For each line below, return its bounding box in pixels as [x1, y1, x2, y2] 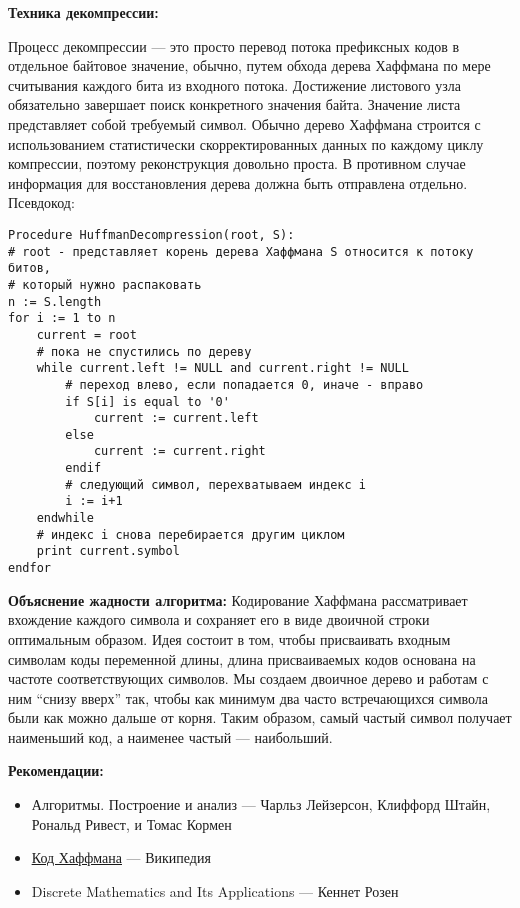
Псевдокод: [8, 192, 75, 213]
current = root [36, 327, 137, 342]
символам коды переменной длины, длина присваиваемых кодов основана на [8, 648, 476, 669]
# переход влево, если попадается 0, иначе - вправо [65, 377, 424, 392]
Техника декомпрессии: [8, 2, 159, 22]
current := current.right [93, 444, 266, 459]
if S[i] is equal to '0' [65, 394, 230, 409]
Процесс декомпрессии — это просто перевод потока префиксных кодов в [8, 35, 460, 56]
